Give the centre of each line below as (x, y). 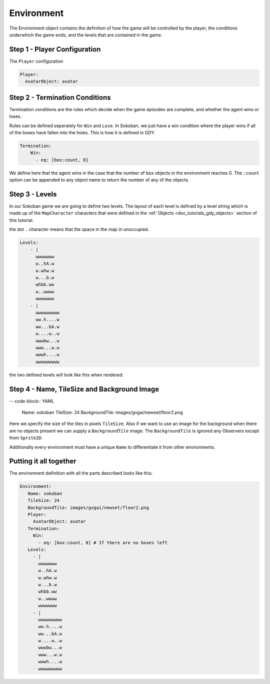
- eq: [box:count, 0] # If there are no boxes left (103, 543)
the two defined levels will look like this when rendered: (66, 375)
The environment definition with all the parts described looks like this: (81, 473)
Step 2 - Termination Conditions (60, 97)
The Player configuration (36, 61)
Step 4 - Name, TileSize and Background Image (84, 389)
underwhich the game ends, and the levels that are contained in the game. (86, 35)
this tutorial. (21, 220)
